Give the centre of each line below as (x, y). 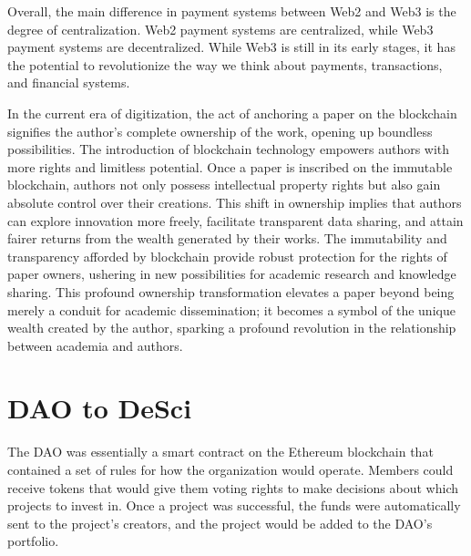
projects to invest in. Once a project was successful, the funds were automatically (234, 505)
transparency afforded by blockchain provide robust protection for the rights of (227, 256)
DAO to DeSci (100, 408)
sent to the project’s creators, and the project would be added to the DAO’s (220, 523)
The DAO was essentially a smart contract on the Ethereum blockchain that (220, 452)
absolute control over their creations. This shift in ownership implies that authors (235, 202)
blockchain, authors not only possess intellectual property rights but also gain (224, 185)
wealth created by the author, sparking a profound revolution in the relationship (232, 328)
